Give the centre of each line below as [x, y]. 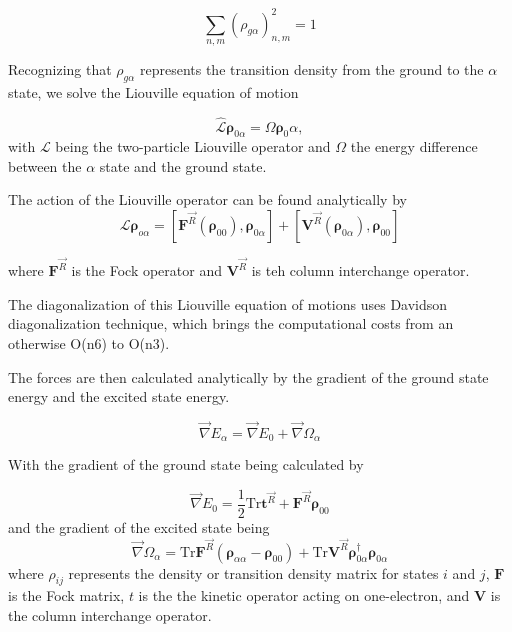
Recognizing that [60, 68]
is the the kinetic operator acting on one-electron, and [304, 595]
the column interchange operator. [110, 615]
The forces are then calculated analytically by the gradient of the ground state [248, 376]
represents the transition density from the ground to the [311, 68]
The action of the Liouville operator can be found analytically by [207, 199]
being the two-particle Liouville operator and [193, 146]
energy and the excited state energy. [119, 396]
